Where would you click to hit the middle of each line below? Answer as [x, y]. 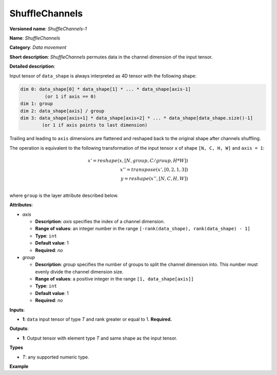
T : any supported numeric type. [56, 357]
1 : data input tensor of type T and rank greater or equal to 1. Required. [97, 319]
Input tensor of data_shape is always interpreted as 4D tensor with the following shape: [103, 76]
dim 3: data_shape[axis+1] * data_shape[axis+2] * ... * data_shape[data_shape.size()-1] [137, 118]
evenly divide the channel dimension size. [79, 271]
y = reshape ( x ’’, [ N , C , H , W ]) [154, 179]
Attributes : [21, 205]
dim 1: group [37, 104]
